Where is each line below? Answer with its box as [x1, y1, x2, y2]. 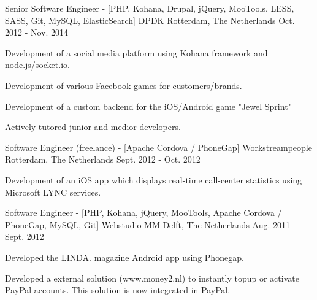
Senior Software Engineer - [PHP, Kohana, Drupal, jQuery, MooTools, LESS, [5, 2, 294, 14]
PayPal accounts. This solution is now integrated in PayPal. [5, 283, 231, 296]
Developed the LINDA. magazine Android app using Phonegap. [5, 250, 244, 263]
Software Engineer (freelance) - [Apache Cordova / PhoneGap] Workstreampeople [5, 140, 312, 153]
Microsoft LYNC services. [5, 185, 101, 198]
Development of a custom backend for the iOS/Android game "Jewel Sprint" [5, 99, 291, 112]
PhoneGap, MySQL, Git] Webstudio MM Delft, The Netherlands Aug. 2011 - [5, 218, 296, 231]
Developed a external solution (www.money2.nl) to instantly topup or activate [5, 271, 299, 284]
